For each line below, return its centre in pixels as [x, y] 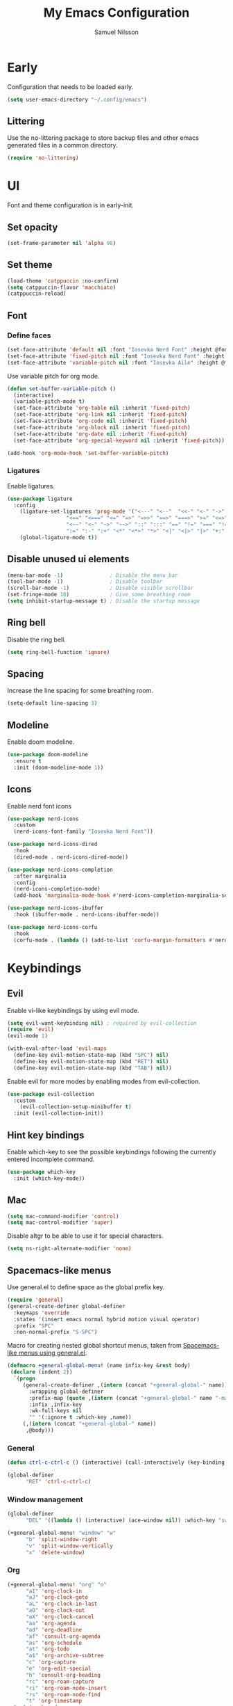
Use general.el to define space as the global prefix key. [86, 1287]
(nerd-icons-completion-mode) [57, 889]
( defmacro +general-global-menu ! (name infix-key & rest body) [99, 1366]
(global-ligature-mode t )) [59, 537]
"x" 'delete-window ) [55, 1552]
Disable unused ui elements [68, 559]
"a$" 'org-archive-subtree [64, 1656]
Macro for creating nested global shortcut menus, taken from [94, 1346]
